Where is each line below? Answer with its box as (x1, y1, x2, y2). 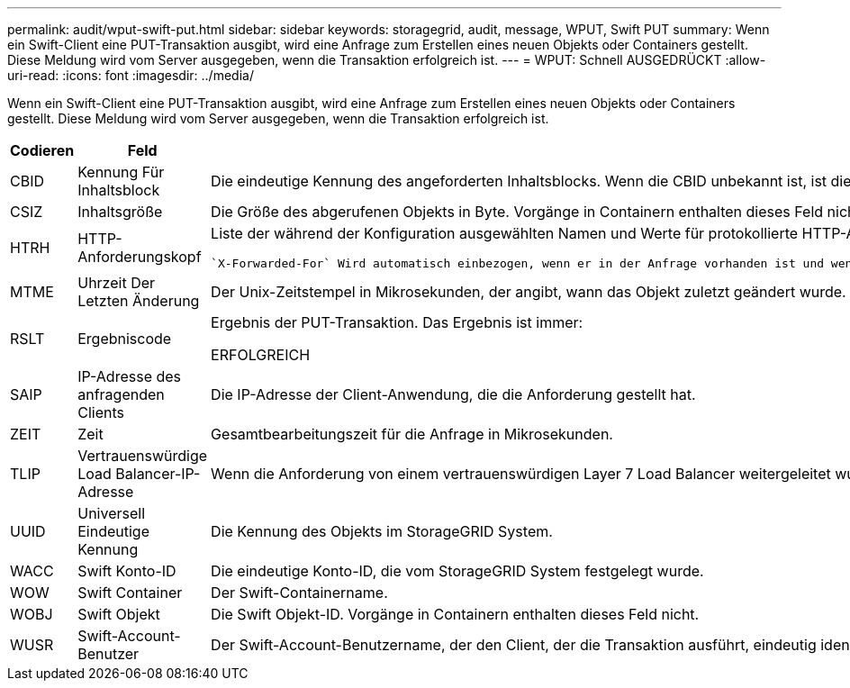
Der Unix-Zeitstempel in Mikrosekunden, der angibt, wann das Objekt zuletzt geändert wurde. (211, 283, 846, 301)
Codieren (10, 141, 75, 159)
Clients (77, 403, 124, 421)
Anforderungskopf (77, 247, 202, 266)
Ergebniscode (77, 330, 172, 348)
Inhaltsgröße (77, 203, 163, 221)
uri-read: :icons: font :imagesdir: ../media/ (7, 68, 254, 83)
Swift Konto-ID (77, 562, 176, 580)
